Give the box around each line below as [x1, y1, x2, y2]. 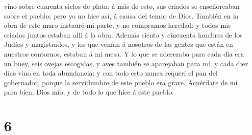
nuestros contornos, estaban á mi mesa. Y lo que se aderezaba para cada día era [4, 48, 244, 58]
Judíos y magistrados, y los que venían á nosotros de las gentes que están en [4, 39, 233, 49]
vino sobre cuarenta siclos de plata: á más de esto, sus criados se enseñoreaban [4, 1, 240, 11]
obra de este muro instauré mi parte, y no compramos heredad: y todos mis [4, 20, 231, 30]
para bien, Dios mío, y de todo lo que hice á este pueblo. [4, 87, 174, 97]
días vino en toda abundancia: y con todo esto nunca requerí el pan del [4, 68, 218, 78]
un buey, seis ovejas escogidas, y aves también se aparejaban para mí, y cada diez [4, 58, 248, 68]
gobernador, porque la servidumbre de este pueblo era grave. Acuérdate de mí [4, 77, 238, 87]
